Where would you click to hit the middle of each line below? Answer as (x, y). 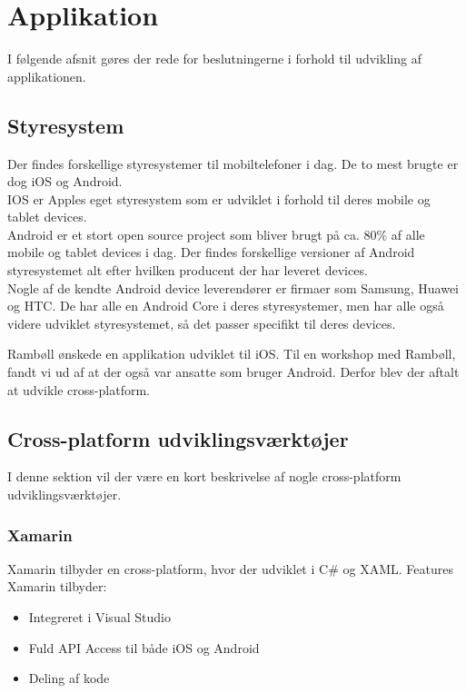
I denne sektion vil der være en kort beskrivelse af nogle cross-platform (204, 476)
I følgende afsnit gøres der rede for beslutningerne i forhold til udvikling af (214, 59)
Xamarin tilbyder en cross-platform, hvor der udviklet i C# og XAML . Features (230, 568)
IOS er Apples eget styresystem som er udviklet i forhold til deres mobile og (219, 198)
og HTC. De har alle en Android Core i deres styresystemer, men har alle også (226, 306)
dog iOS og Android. (65, 181)
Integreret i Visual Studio (99, 617)
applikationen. (47, 76)
